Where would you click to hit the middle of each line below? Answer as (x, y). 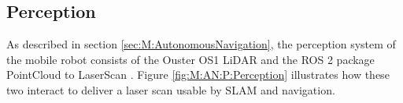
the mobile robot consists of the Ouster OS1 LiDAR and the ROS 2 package (190, 59)
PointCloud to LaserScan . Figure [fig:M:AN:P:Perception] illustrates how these (198, 75)
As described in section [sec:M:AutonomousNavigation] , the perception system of (201, 44)
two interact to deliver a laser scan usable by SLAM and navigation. (171, 89)
